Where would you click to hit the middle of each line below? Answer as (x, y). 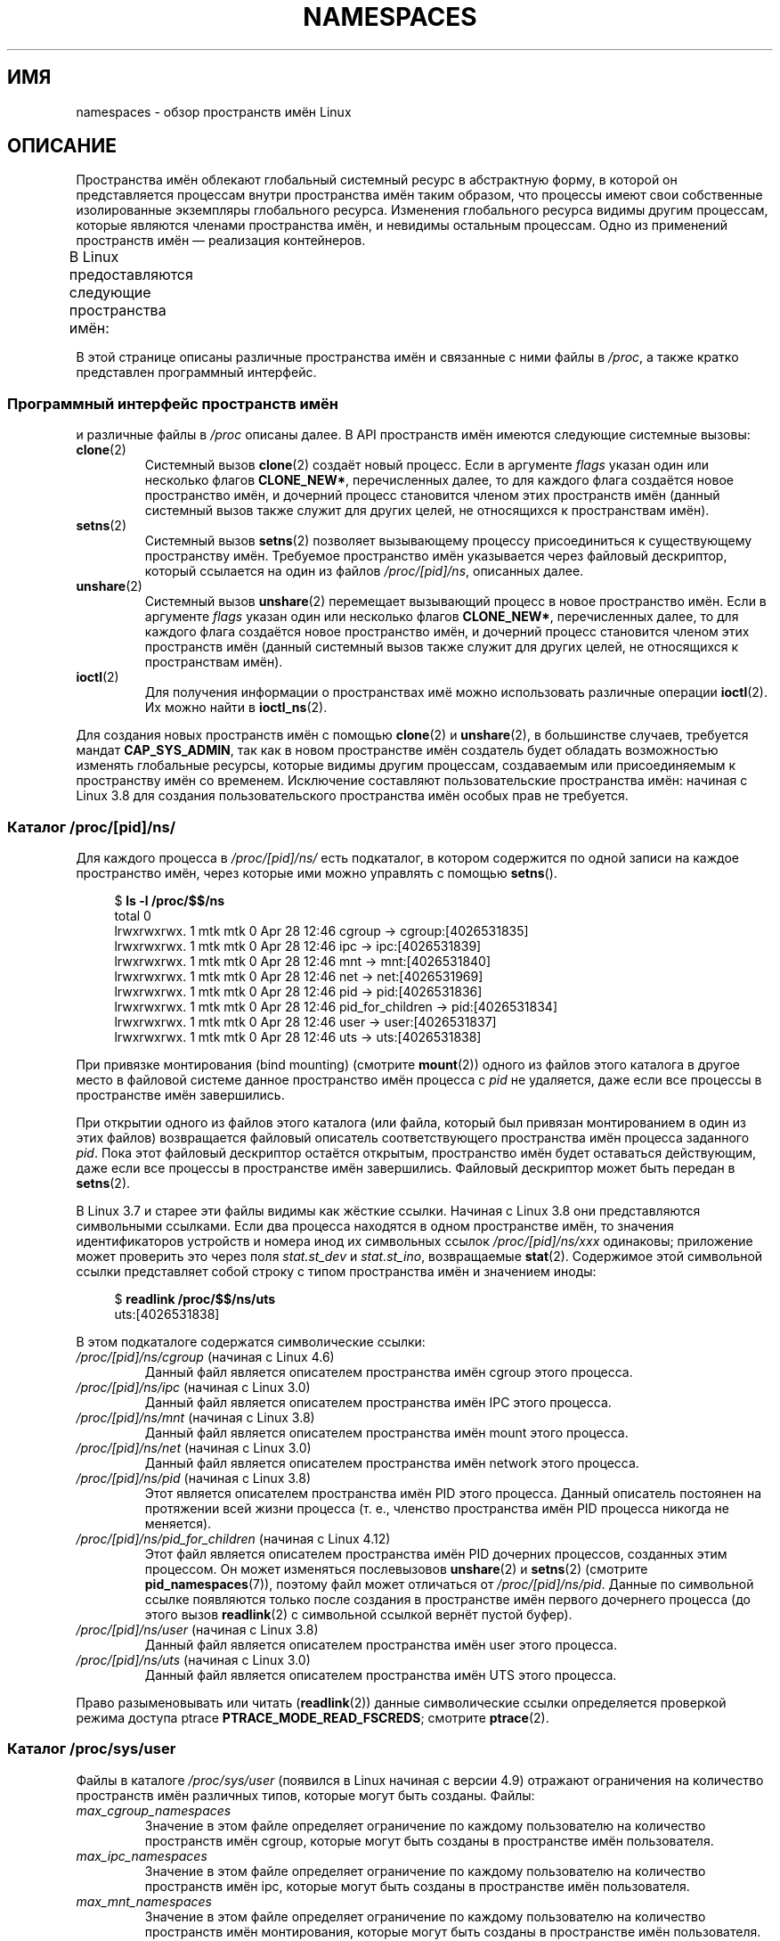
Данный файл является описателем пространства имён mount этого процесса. (386, 1432)
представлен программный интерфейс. (196, 373)
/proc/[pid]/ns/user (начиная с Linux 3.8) (197, 1629)
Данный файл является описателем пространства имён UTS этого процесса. (381, 1675)
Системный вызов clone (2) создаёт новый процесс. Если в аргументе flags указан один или (427, 465)
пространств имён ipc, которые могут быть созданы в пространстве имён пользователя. (417, 1886)
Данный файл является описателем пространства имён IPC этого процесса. (378, 1402)
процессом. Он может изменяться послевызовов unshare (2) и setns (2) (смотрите (396, 1568)
